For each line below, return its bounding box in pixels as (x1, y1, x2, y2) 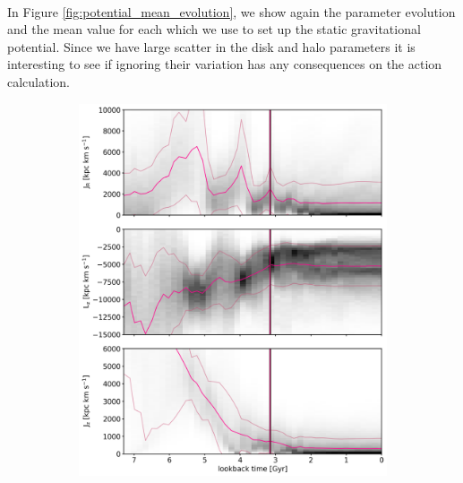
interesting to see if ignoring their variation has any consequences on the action (7, 55, 442, 73)
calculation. (7, 72, 71, 91)
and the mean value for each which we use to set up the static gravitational (7, 20, 421, 39)
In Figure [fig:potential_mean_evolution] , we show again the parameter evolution (7, 2, 456, 21)
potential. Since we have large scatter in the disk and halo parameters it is (7, 37, 416, 56)
